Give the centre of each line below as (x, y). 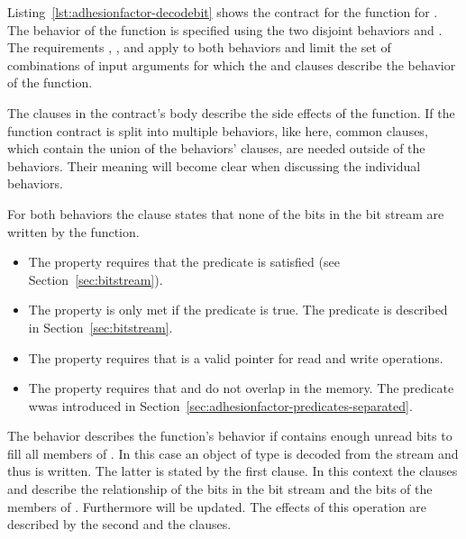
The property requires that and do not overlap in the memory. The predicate (241, 388)
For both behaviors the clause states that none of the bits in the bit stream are (226, 213)
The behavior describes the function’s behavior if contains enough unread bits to (230, 436)
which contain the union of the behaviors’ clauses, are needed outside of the (216, 148)
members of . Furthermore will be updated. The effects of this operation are (217, 506)
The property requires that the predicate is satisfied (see (184, 262)
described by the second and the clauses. (119, 524)
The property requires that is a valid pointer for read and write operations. (236, 357)
